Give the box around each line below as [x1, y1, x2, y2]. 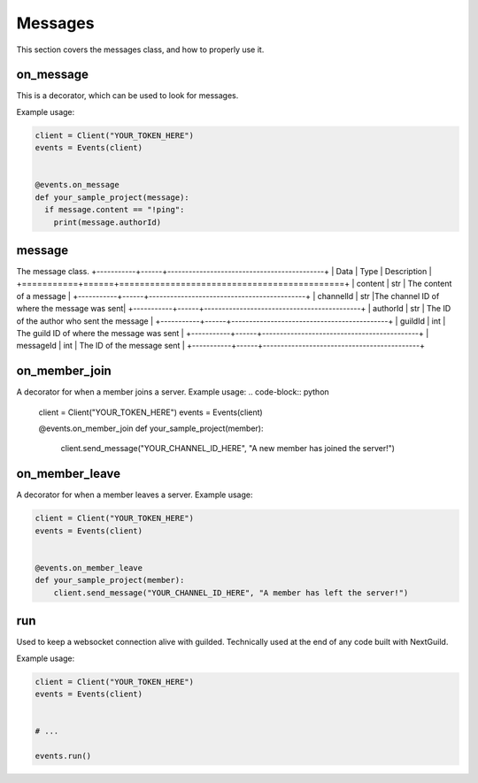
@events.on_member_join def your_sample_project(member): [38, 423, 264, 434]
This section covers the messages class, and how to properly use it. [16, 44, 265, 55]
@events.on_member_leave [35, 563, 143, 572]
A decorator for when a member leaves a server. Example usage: [16, 489, 253, 500]
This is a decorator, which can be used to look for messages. [16, 90, 239, 101]
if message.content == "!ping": [44, 204, 185, 215]
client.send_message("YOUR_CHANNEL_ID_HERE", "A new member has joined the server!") [60, 443, 396, 454]
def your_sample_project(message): [35, 192, 189, 203]
